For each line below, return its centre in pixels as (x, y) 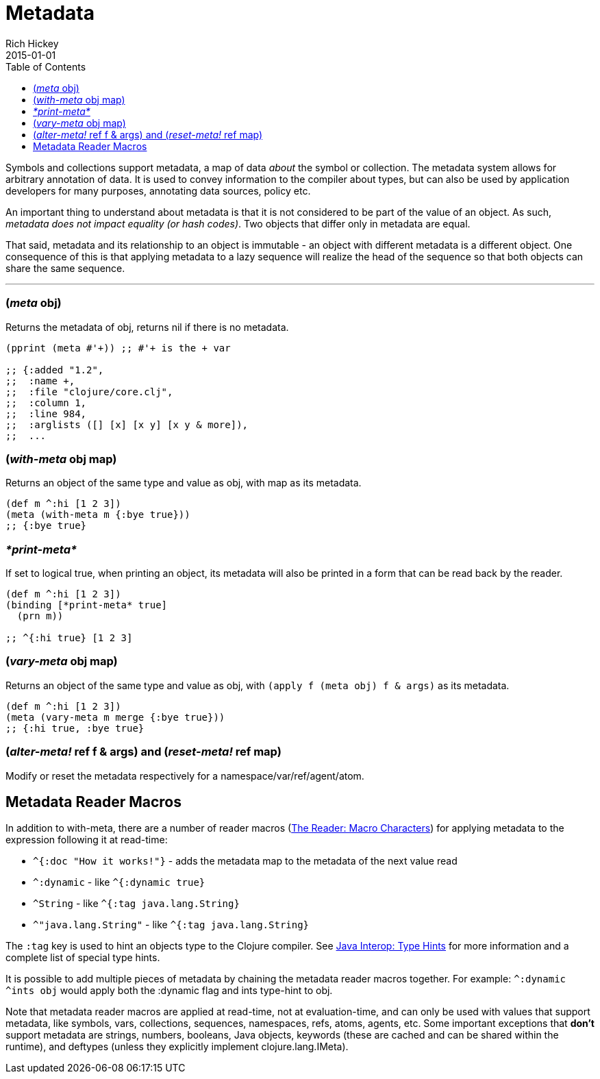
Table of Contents (46, 66)
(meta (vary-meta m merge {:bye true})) (115, 717)
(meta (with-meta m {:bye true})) (98, 515)
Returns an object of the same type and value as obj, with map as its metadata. (184, 483)
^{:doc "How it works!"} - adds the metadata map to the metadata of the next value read (245, 861)
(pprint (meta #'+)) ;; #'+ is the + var (118, 348)
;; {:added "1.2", (55, 370)
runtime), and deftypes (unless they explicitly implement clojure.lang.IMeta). (177, 1047)
